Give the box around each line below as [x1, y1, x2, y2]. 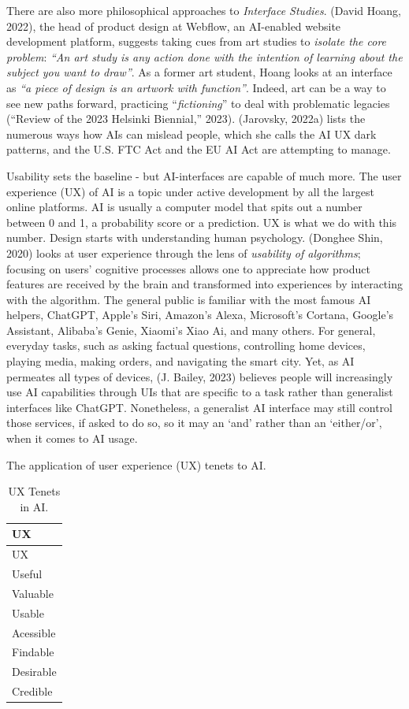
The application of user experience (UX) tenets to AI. [6, 456, 266, 473]
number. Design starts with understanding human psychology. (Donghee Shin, [6, 229, 383, 246]
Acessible [12, 624, 56, 640]
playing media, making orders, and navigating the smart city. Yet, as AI [6, 353, 355, 369]
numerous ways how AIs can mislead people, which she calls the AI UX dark [6, 125, 377, 142]
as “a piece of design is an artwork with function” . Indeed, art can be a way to [6, 79, 386, 95]
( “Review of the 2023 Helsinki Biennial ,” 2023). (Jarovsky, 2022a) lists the [6, 110, 366, 127]
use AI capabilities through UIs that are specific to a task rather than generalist [6, 384, 393, 400]
